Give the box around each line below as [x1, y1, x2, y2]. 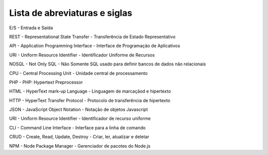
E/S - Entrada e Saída [9, 25, 53, 31]
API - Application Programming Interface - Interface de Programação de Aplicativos [9, 43, 181, 49]
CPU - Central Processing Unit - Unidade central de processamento [9, 70, 148, 76]
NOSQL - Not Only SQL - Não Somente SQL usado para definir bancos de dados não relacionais [9, 61, 206, 67]
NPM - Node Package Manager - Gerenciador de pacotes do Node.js [9, 143, 151, 149]
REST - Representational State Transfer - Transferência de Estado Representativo [9, 34, 176, 40]
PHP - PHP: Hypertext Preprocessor [9, 79, 83, 85]
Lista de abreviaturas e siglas [9, 7, 133, 18]
